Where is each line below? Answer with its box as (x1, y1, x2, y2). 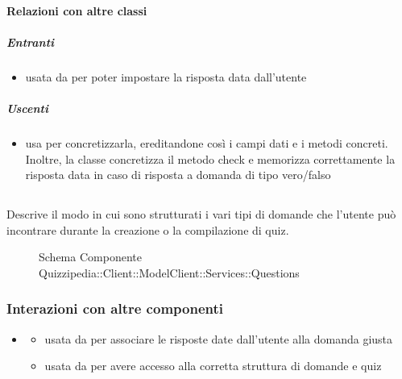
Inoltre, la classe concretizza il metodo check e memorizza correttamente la (25, 150, 396, 167)
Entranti (6, 33, 55, 50)
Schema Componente (39, 248, 142, 265)
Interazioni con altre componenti (6, 298, 223, 319)
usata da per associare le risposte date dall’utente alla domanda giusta (44, 330, 393, 347)
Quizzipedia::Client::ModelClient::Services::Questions (39, 264, 300, 281)
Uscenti (6, 99, 48, 116)
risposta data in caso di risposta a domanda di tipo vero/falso (25, 166, 331, 183)
